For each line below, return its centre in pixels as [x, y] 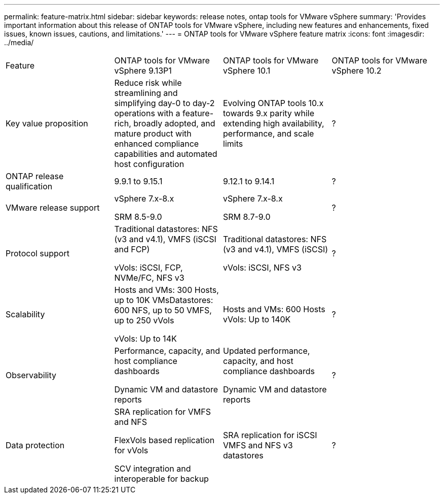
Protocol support [38, 253]
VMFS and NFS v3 [258, 445]
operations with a [147, 113]
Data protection [35, 445]
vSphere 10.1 [247, 71]
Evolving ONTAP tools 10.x [273, 103]
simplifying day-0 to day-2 [164, 103]
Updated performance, [267, 351]
